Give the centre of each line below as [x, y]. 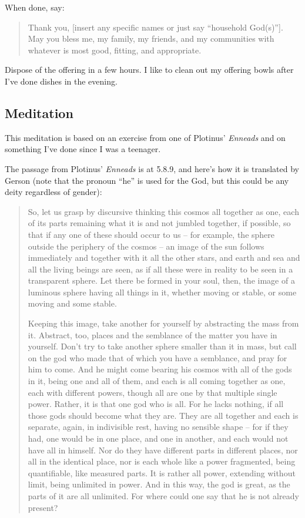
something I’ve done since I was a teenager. [83, 149]
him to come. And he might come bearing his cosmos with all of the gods [160, 369]
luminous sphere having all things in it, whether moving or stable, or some [162, 292]
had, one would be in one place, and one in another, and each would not [158, 438]
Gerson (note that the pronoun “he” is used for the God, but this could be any [147, 180]
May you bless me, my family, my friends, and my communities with [151, 38]
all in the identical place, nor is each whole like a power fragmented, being [162, 461]
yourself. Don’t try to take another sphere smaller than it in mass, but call [162, 346]
